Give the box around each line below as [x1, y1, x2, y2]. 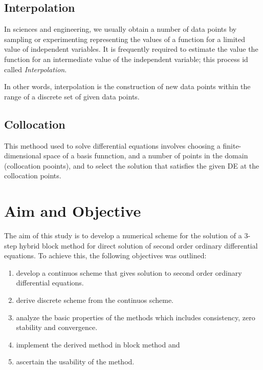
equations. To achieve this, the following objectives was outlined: [4, 250, 207, 261]
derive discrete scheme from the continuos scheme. [16, 295, 173, 305]
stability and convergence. [16, 322, 98, 333]
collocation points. [4, 170, 61, 181]
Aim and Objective [4, 200, 141, 221]
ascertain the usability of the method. [16, 356, 135, 367]
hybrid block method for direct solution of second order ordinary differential [19, 240, 258, 251]
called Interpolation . [4, 64, 67, 74]
